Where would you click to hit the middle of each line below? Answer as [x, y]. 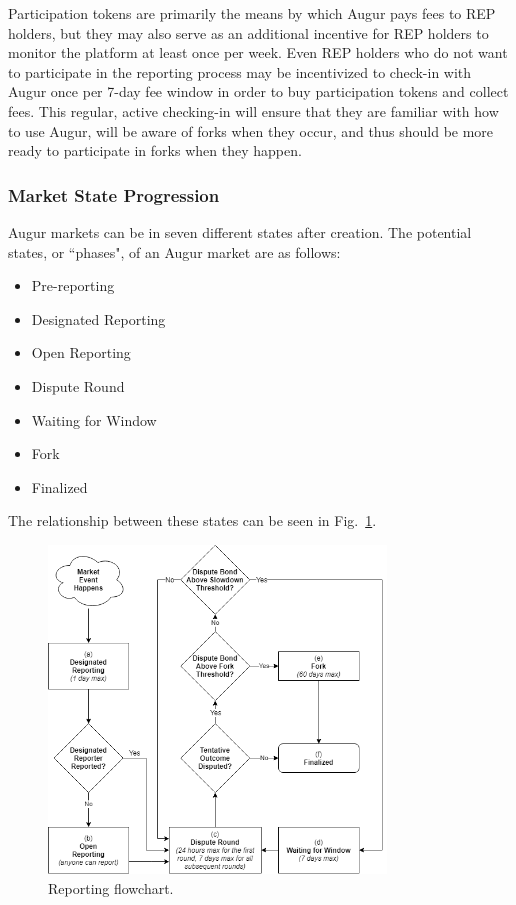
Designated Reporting [98, 318]
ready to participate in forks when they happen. [155, 150]
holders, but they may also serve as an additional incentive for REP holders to [248, 32]
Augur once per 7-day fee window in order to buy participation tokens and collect [258, 91]
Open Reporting [81, 352]
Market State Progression [114, 194]
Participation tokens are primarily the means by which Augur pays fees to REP [252, 13]
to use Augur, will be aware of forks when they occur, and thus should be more [251, 130]
